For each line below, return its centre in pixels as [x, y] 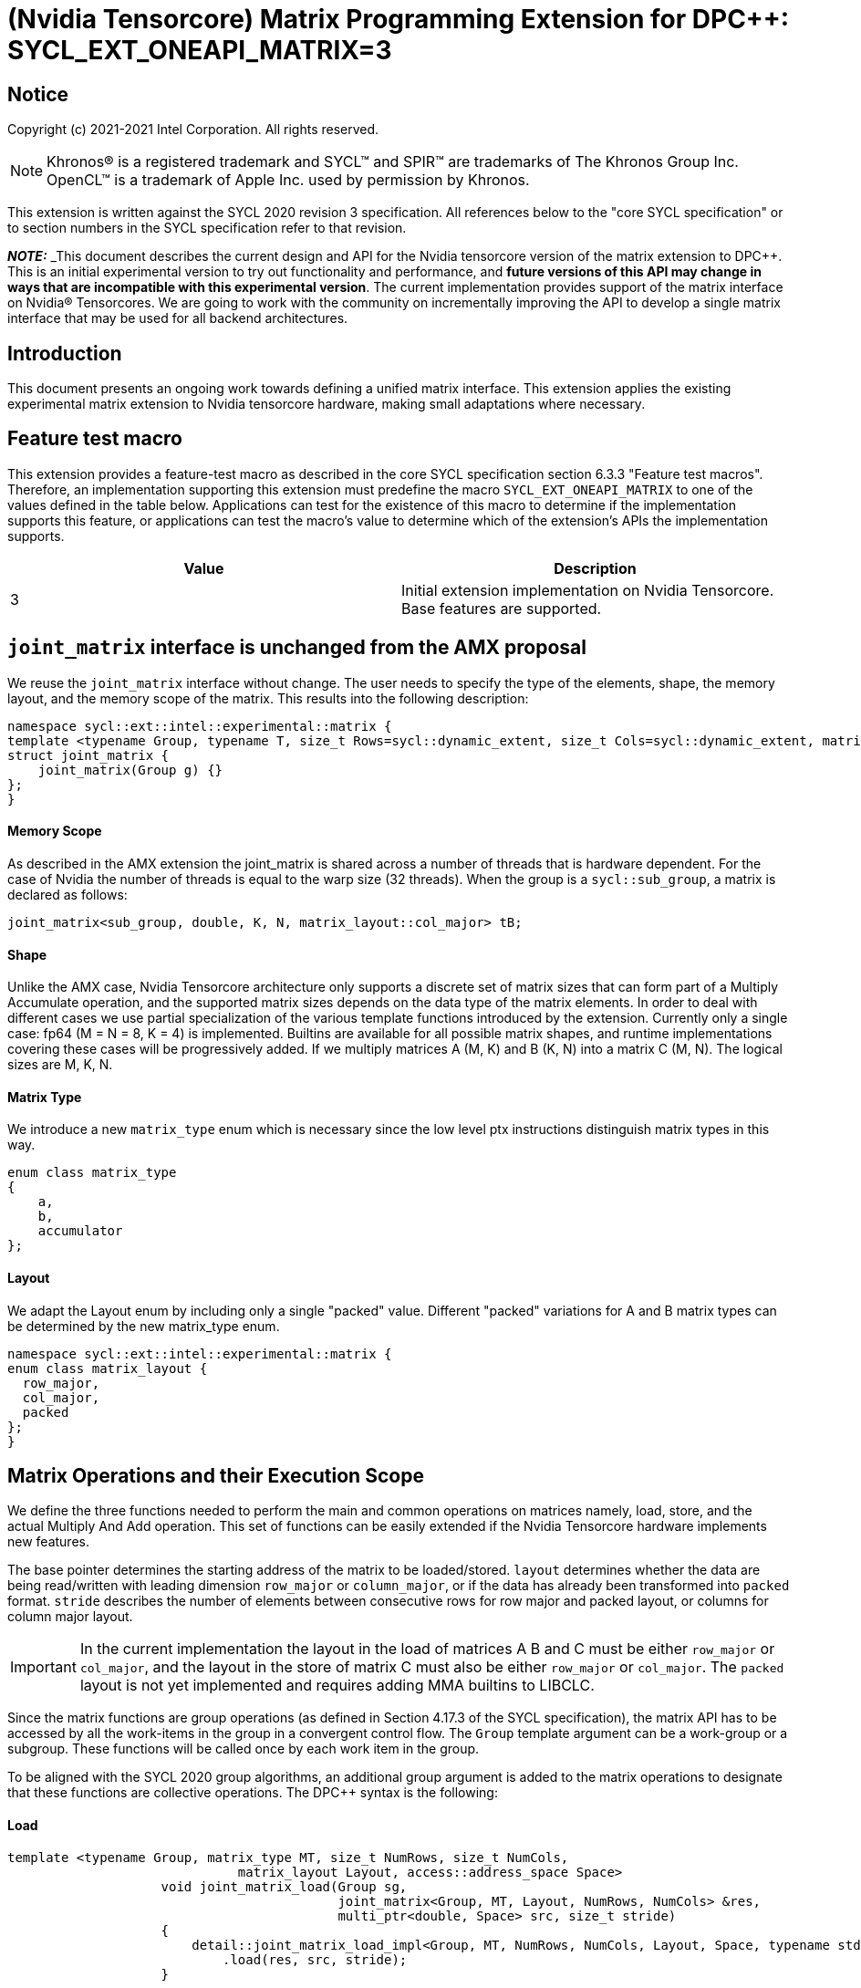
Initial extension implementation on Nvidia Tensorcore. [588, 590]
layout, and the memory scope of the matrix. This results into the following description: [268, 698]
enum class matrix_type [92, 1173]
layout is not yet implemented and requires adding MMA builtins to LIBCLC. [337, 1686]
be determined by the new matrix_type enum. [144, 1326]
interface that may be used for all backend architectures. [178, 318]
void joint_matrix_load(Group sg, [284, 1886]
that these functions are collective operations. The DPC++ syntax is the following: [253, 1793]
